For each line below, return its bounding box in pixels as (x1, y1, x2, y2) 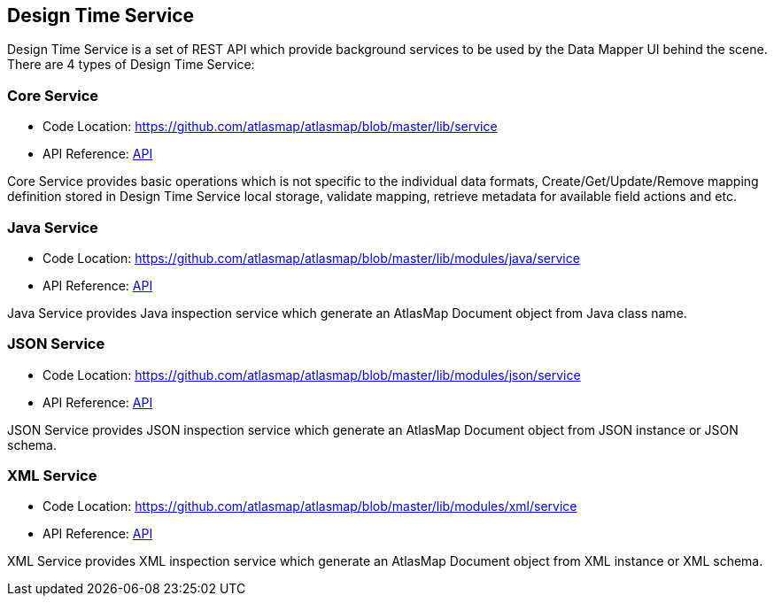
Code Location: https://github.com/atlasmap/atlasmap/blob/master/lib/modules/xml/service (43, 499, 577, 514)
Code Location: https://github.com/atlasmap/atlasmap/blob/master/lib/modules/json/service (43, 367, 581, 383)
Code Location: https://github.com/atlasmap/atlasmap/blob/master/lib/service (43, 119, 498, 135)
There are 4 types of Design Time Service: (7, 57, 255, 73)
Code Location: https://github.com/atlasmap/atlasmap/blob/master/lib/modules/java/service (43, 250, 580, 266)
